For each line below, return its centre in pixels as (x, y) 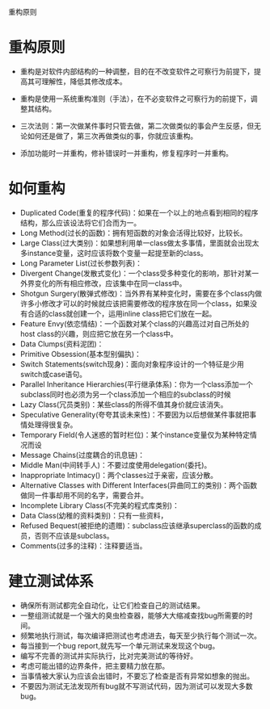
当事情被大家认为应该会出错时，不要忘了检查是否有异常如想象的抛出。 (137, 676)
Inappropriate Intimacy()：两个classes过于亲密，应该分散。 (119, 475)
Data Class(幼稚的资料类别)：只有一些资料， (94, 515)
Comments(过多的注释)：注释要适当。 (83, 545)
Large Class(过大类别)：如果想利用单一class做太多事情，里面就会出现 (136, 243)
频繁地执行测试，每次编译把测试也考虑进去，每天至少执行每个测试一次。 (140, 636)
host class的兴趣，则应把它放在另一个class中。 (99, 334)
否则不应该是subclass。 (74, 535)
